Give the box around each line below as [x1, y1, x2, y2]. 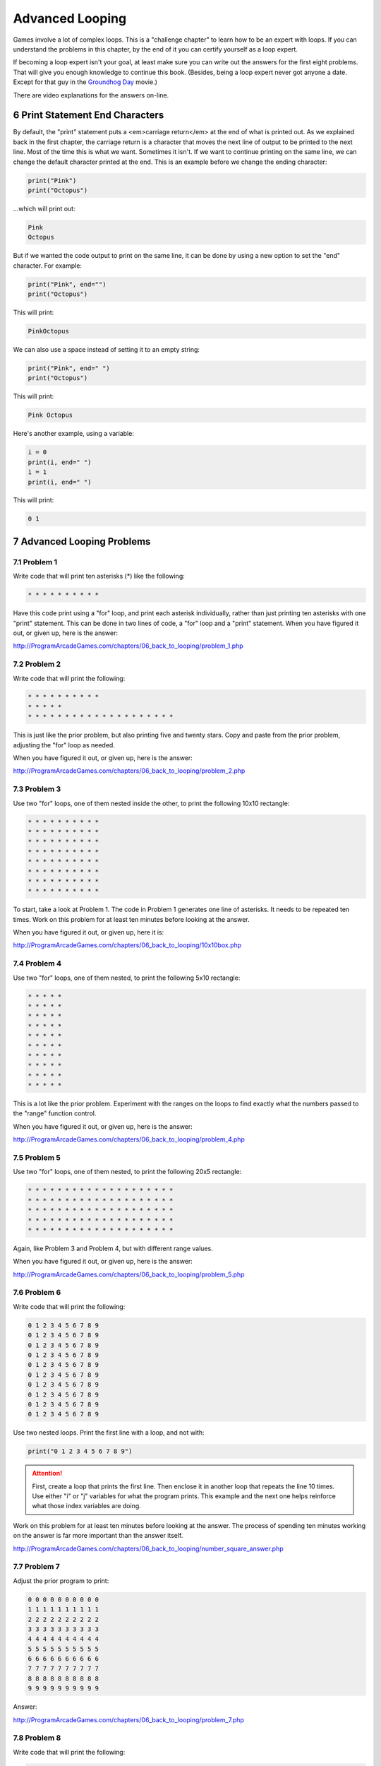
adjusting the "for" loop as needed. [13, 740, 116, 749]
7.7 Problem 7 [13, 1562, 60, 1572]
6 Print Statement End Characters [13, 109, 164, 122]
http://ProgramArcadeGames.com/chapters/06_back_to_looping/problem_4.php [13, 1135, 245, 1144]
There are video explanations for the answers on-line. [13, 90, 169, 99]
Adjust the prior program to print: [13, 1576, 109, 1585]
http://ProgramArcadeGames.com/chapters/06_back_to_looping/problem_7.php [13, 1715, 245, 1724]
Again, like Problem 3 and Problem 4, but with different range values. [13, 1244, 213, 1252]
